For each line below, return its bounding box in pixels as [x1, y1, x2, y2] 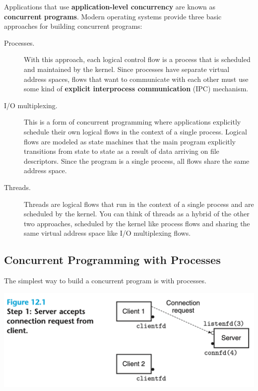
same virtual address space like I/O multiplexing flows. [24, 228, 191, 238]
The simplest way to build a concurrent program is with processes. [4, 275, 206, 286]
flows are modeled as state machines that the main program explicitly [24, 136, 236, 146]
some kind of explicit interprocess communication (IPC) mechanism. [24, 83, 249, 94]
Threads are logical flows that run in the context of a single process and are [24, 198, 254, 209]
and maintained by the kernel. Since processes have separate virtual [24, 64, 230, 74]
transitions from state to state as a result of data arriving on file [24, 146, 219, 156]
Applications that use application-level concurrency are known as [4, 1, 216, 11]
